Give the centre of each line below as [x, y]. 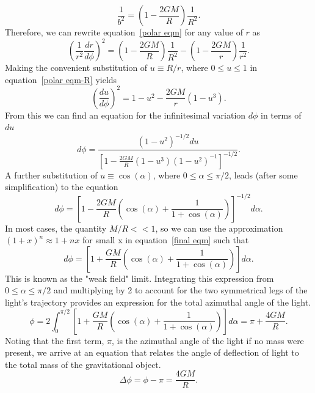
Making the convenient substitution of [76, 68]
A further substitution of [51, 174]
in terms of [281, 115]
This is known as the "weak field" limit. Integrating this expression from [139, 278]
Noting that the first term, [55, 340]
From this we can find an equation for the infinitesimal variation [125, 115]
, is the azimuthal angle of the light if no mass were [208, 340]
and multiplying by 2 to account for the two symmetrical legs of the [180, 290]
